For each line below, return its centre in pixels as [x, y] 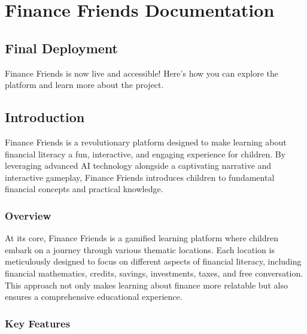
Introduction [45, 117]
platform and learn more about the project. [84, 85]
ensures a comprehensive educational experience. [94, 297]
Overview [28, 215]
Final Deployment [61, 48]
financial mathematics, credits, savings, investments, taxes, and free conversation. [154, 273]
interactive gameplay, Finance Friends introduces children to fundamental [140, 177]
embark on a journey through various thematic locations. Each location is [140, 249]
